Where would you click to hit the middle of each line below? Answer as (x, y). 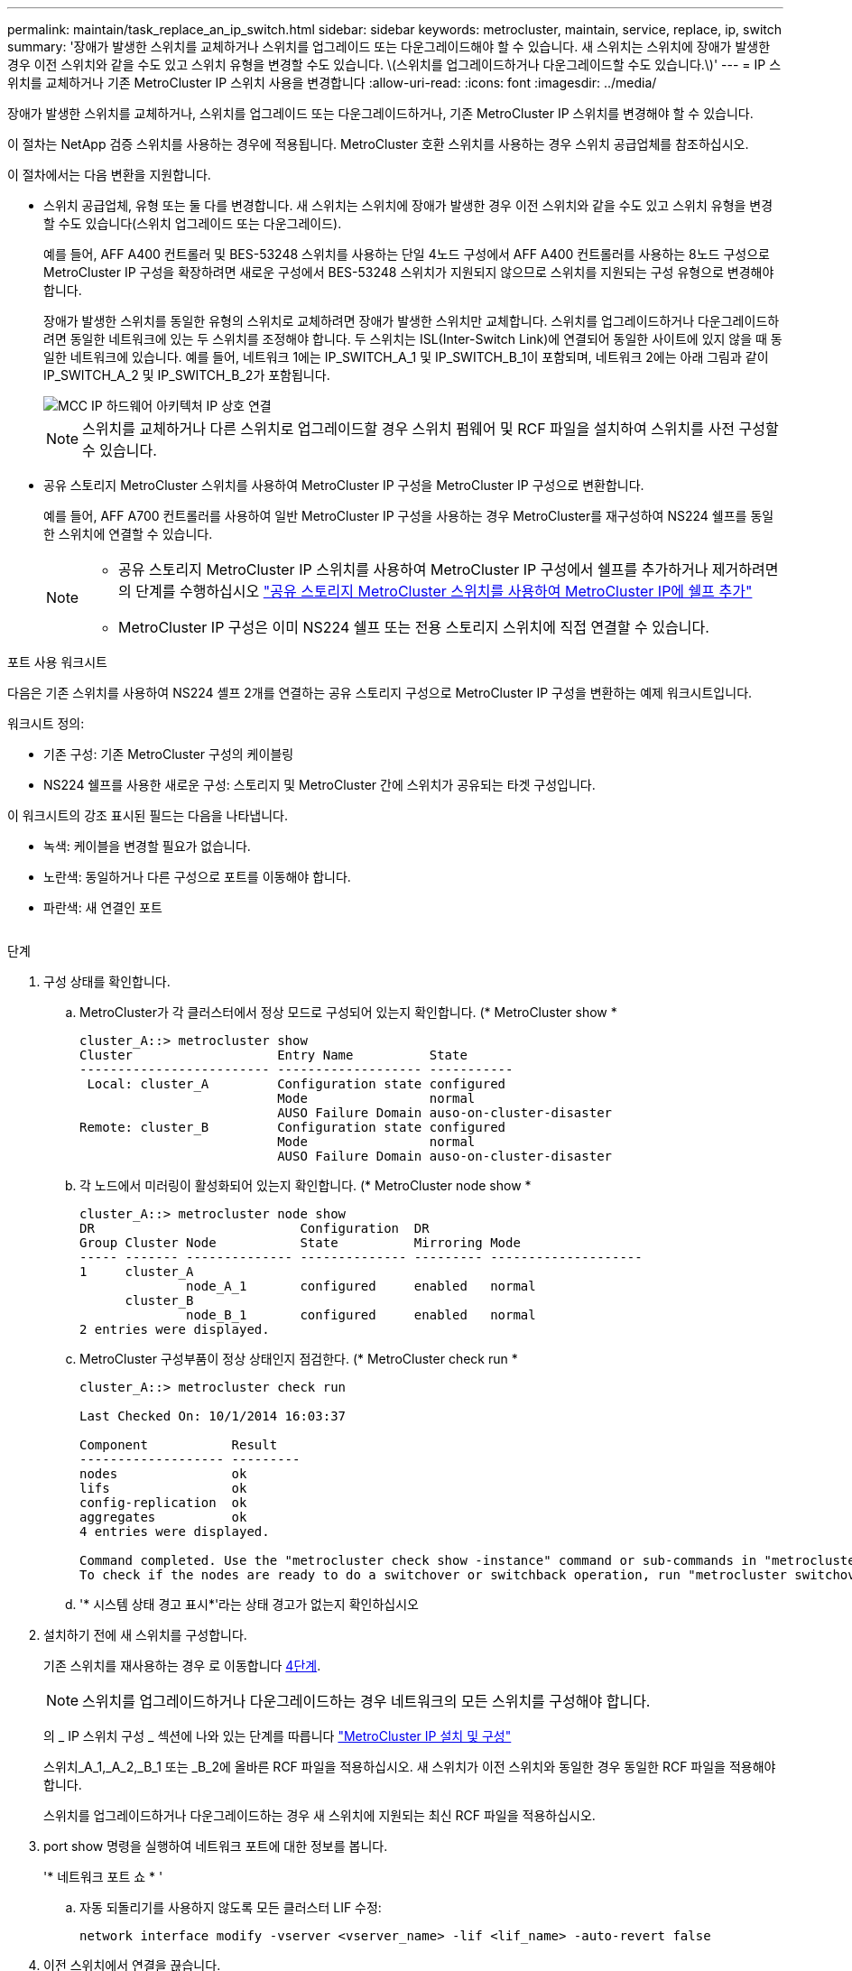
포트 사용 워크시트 (57, 662)
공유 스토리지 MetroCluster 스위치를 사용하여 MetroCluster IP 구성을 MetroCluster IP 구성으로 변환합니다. (344, 485)
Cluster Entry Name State (273, 1055)
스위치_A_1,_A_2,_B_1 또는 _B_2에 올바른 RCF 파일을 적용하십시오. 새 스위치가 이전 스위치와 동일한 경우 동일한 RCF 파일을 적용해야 (410, 1767)
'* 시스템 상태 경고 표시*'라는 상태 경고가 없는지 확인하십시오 (249, 1604)
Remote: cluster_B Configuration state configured (293, 1127)
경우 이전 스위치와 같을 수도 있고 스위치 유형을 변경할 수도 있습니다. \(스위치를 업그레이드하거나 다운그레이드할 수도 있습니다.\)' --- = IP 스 (394, 65)
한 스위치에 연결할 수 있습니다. (128, 534)
